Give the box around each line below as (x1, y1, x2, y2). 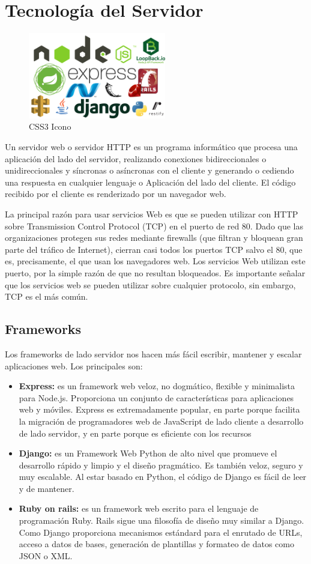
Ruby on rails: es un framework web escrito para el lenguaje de (19, 502, 259, 515)
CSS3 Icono (29, 120, 71, 133)
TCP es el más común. (5, 290, 88, 303)
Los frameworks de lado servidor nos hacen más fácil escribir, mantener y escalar (5, 347, 302, 360)
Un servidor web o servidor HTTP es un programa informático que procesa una (5, 141, 298, 153)
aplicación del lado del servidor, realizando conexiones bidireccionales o (5, 152, 267, 165)
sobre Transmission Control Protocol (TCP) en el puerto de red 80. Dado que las (5, 219, 304, 232)
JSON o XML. (19, 549, 73, 562)
